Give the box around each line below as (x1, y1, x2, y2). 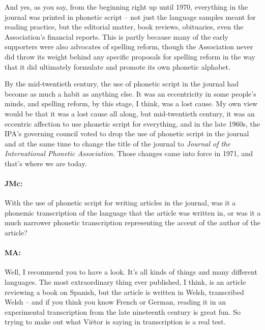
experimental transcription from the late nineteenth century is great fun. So (5, 306, 241, 317)
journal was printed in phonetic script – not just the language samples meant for (5, 11, 256, 22)
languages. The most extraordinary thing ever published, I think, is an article (5, 277, 246, 287)
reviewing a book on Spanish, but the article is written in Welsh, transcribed (5, 286, 244, 297)
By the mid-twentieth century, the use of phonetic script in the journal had (5, 78, 239, 89)
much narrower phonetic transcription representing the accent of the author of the (5, 217, 260, 228)
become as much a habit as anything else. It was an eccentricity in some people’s (5, 88, 256, 99)
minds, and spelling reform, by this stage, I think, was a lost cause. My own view (5, 98, 258, 109)
